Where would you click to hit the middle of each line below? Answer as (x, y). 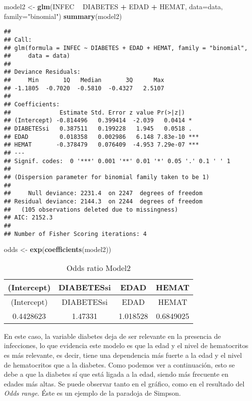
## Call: (18, 40)
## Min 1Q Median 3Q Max (84, 80)
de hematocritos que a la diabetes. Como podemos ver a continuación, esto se (119, 364)
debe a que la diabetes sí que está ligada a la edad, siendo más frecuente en (116, 374)
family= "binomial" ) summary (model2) (63, 16)
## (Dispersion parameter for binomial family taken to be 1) (107, 177)
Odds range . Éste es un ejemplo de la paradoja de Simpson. (92, 393)
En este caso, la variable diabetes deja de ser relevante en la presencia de (112, 336)
